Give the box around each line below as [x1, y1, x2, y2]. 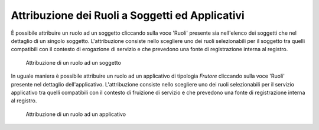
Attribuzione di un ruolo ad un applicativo [25, 111, 126, 118]
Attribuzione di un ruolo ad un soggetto [25, 59, 121, 66]
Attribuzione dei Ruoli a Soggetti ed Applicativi [11, 9, 245, 22]
